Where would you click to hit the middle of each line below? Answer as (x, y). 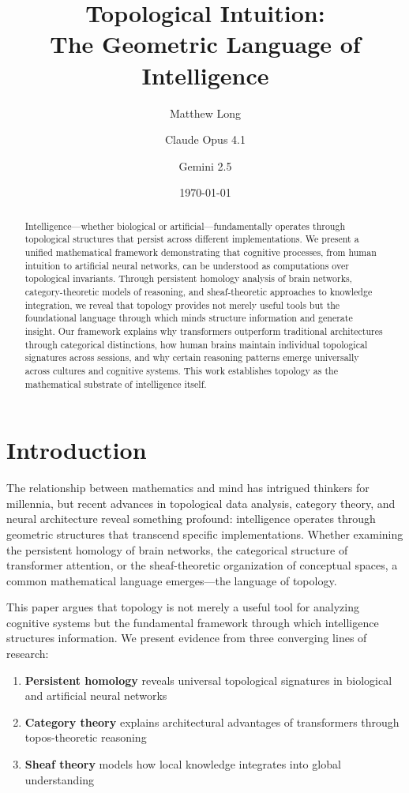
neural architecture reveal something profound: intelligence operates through (191, 519)
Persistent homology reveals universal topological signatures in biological (208, 680)
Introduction (77, 450)
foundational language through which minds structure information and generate (189, 318)
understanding (60, 779)
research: (28, 654)
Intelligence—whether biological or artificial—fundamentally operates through (185, 225)
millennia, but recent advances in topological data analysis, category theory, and (201, 503)
